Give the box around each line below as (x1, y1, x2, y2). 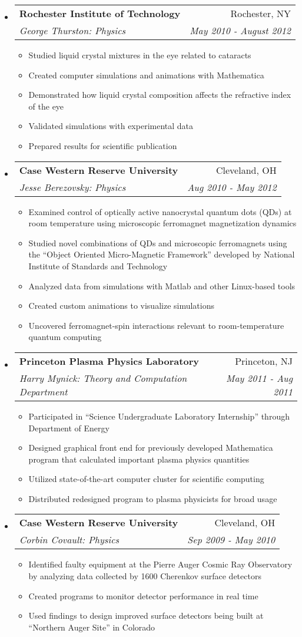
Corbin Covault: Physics (19, 533, 120, 547)
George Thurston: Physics (19, 24, 126, 37)
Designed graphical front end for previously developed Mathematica (28, 441, 273, 454)
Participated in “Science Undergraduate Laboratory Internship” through (28, 410, 290, 422)
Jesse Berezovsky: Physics (19, 180, 126, 194)
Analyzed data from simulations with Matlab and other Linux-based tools (28, 279, 296, 292)
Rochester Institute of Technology (19, 6, 181, 20)
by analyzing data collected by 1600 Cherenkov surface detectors (28, 570, 261, 582)
